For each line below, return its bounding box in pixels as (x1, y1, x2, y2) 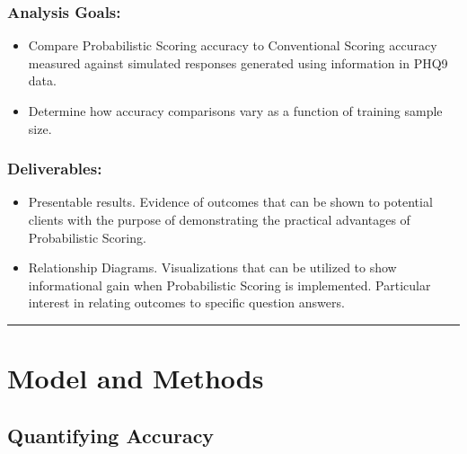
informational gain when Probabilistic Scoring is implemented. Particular (28, 275, 431, 294)
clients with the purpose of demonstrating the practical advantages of (28, 210, 410, 228)
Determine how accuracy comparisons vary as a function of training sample (28, 102, 443, 120)
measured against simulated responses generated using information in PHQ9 (28, 53, 448, 72)
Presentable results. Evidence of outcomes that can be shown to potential (28, 192, 433, 211)
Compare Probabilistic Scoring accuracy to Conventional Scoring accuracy (28, 36, 437, 55)
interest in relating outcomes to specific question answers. (28, 293, 345, 312)
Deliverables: (7, 157, 102, 180)
